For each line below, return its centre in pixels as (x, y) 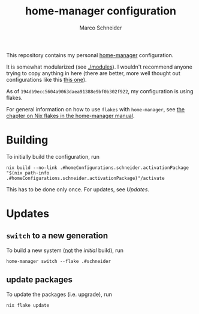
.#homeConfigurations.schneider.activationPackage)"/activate (85, 178)
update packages (40, 280)
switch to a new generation (57, 236)
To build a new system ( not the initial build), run (65, 250)
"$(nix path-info (28, 173)
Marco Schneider (101, 28)
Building (27, 140)
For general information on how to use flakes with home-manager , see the (96, 109)
